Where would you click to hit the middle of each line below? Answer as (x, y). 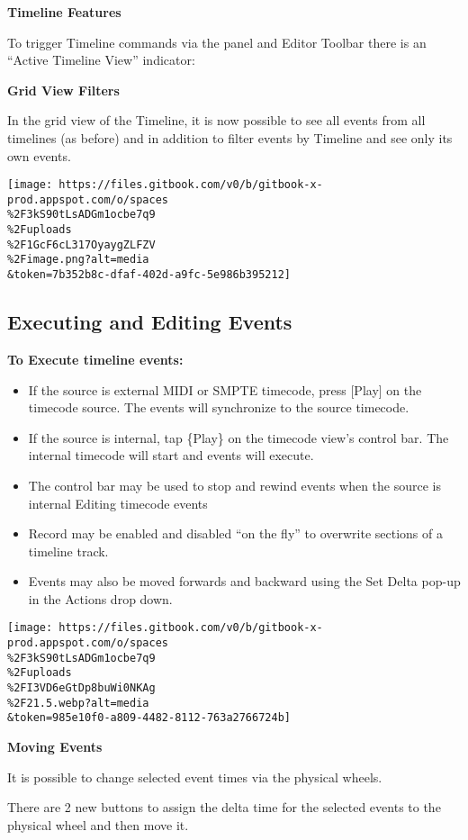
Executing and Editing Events (150, 322)
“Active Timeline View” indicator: (101, 60)
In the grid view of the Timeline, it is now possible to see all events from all (216, 120)
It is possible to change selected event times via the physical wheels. (195, 777)
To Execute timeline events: (95, 359)
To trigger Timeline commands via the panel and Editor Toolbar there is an (217, 42)
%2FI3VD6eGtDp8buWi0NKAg (81, 688)
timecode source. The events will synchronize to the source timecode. (219, 407)
